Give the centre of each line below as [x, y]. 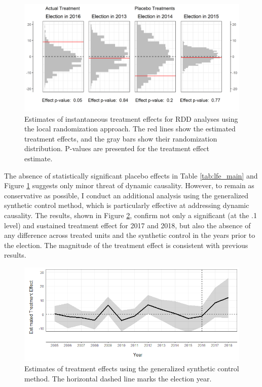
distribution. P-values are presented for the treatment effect [117, 148]
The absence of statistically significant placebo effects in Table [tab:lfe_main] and [131, 175]
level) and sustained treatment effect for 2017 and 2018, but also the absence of [127, 225]
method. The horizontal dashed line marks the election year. [118, 378]
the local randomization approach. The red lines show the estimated [130, 129]
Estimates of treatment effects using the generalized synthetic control [132, 368]
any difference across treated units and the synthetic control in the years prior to [130, 235]
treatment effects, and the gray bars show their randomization [121, 138]
